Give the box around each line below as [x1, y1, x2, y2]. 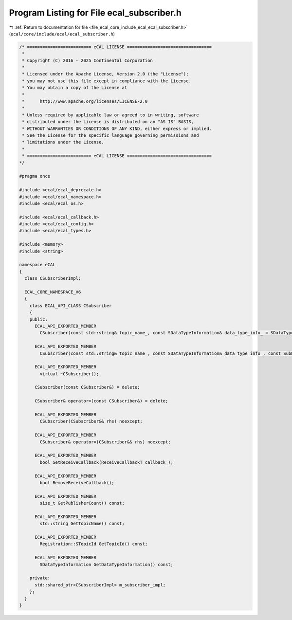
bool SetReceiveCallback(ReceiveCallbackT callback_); [39, 459, 174, 465]
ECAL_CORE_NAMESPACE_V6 [24, 289, 81, 294]
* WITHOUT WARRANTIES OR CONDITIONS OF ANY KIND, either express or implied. [22, 126, 212, 131]
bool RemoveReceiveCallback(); [39, 480, 114, 485]
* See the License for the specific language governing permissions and [22, 133, 199, 138]
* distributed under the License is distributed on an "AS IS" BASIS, [22, 119, 194, 125]
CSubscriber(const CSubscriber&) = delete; [35, 384, 140, 390]
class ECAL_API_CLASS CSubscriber [29, 303, 112, 309]
